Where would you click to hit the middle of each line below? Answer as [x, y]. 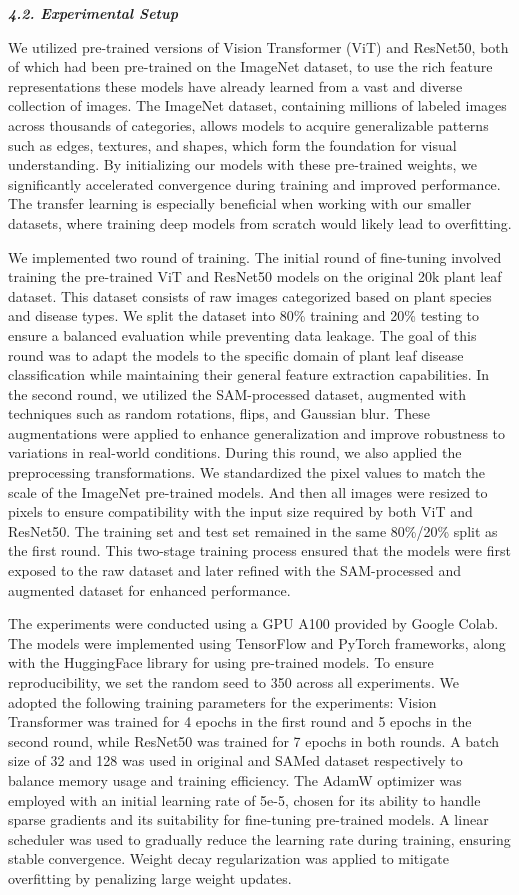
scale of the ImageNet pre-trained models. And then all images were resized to [248, 491]
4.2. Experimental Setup [93, 13]
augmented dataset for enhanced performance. [149, 589]
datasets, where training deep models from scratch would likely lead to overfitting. [260, 222]
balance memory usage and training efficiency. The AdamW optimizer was [235, 779]
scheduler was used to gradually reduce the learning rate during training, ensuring [259, 838]
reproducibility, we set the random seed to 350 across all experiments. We [233, 682]
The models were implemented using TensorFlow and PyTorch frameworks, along [257, 642]
